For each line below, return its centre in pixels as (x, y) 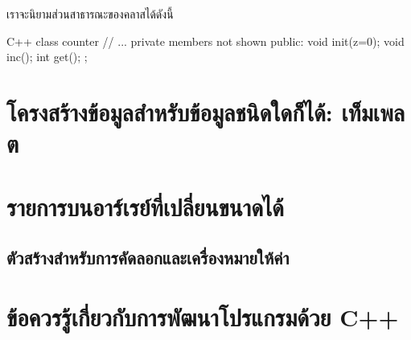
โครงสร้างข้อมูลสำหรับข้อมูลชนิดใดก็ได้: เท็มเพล (206, 111)
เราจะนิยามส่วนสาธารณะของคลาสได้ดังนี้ (90, 14)
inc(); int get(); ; (47, 57)
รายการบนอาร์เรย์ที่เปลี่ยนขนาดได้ (145, 206)
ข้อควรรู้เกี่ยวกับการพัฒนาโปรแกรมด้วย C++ (203, 316)
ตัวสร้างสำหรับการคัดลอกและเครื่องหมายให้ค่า (148, 258)
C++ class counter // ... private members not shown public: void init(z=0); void (205, 41)
